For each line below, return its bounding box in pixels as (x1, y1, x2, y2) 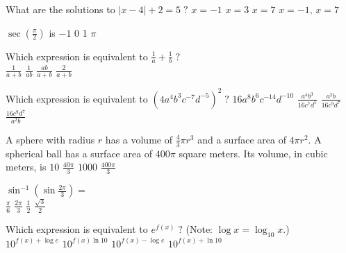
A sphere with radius (6, 132, 95, 146)
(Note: (186, 221, 213, 236)
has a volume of (105, 132, 172, 146)
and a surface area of (197, 132, 286, 146)
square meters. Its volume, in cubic (179, 146, 328, 160)
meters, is (6, 159, 47, 174)
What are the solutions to (6, 2, 115, 16)
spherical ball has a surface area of (6, 146, 153, 160)
